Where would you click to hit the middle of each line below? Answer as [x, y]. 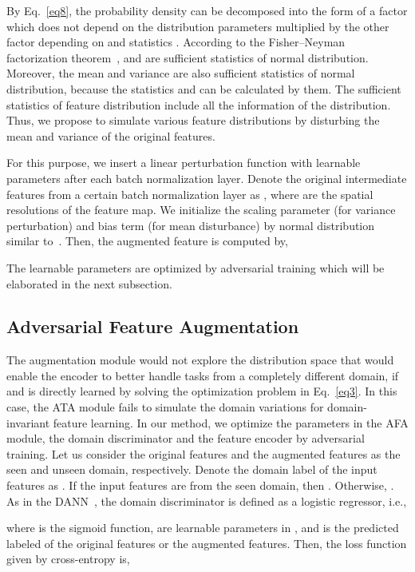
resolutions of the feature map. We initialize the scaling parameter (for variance [201, 210]
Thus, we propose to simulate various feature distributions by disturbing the [193, 120]
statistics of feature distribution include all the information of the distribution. [199, 104]
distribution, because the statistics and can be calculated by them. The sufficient [204, 88]
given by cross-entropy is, [68, 559]
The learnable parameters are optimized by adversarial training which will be [196, 267]
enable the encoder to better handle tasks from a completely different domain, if [203, 375]
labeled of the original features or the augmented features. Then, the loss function [207, 543]
